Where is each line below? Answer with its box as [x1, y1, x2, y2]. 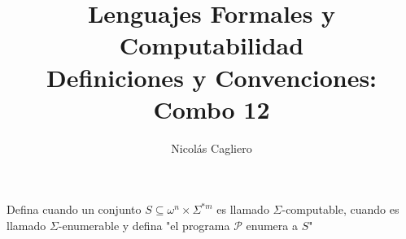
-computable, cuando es [282, 201, 399, 218]
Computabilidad [119, 28, 304, 62]
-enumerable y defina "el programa [58, 216, 230, 233]
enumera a [246, 216, 298, 233]
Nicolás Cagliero [171, 139, 252, 156]
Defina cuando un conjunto [7, 201, 142, 218]
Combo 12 [153, 92, 270, 125]
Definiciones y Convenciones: [46, 60, 378, 93]
